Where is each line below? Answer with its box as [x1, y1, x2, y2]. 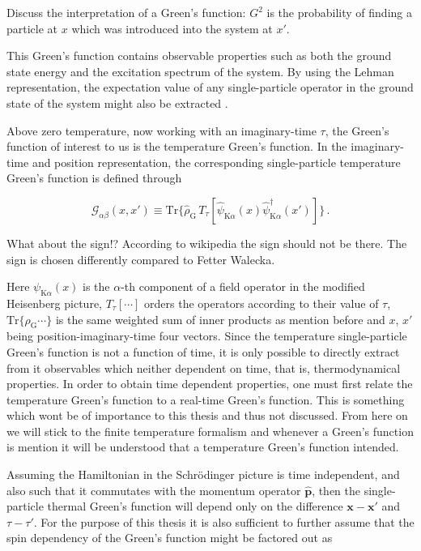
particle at [6, 19, 58, 36]
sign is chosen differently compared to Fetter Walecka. [6, 250, 275, 267]
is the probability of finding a [266, 4, 412, 20]
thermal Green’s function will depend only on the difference [47, 498, 343, 515]
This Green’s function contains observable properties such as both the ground [6, 47, 392, 64]
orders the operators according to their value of [144, 294, 379, 311]
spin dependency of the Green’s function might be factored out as [6, 529, 333, 546]
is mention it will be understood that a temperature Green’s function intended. [6, 438, 399, 455]
